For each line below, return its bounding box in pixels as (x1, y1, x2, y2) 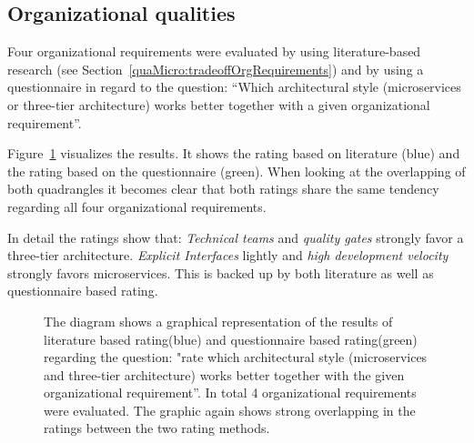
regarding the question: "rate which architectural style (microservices (44, 347, 428, 367)
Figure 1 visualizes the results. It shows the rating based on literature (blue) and (7, 144, 460, 163)
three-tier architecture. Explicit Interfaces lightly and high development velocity (7, 246, 449, 265)
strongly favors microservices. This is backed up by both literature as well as (7, 263, 434, 282)
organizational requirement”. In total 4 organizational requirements (44, 383, 417, 402)
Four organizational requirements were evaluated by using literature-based (7, 42, 421, 61)
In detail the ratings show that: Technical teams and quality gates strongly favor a (7, 227, 464, 247)
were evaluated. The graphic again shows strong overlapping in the (44, 400, 416, 419)
